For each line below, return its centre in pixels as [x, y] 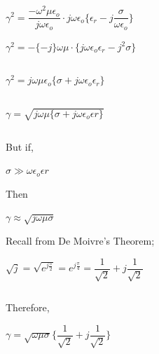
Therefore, [28, 307]
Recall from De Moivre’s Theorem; [80, 241]
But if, [20, 146]
